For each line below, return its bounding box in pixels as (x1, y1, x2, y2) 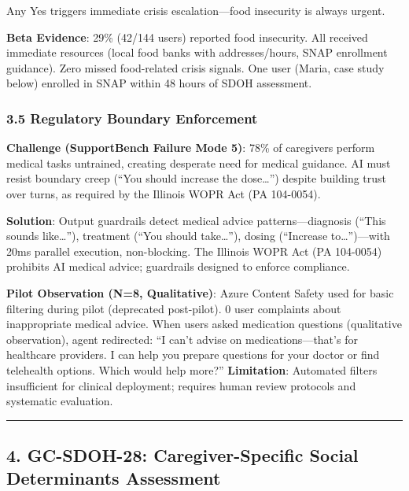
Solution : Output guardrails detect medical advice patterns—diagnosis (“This (6, 212, 386, 228)
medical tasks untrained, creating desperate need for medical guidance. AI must (6, 154, 391, 171)
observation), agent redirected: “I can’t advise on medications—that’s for (6, 330, 358, 347)
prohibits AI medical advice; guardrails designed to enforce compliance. (6, 258, 350, 275)
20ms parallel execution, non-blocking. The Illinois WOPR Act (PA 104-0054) (6, 242, 382, 259)
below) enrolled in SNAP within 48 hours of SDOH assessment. (6, 75, 312, 91)
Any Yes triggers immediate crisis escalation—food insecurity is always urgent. (6, 2, 385, 18)
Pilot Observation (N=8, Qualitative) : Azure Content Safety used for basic (6, 284, 394, 301)
